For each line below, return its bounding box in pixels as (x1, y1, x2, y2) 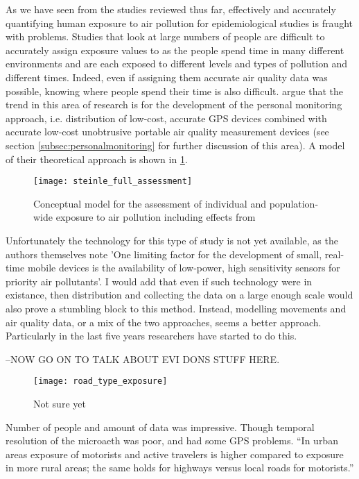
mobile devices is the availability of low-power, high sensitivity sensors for (27, 260, 340, 275)
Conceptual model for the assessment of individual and (33, 196, 266, 210)
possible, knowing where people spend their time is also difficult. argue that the (6, 83, 344, 98)
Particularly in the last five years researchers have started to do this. (6, 328, 297, 343)
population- (269, 196, 319, 210)
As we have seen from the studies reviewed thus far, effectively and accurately (6, 2, 336, 16)
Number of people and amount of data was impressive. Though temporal (6, 419, 315, 434)
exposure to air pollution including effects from (55, 210, 256, 224)
